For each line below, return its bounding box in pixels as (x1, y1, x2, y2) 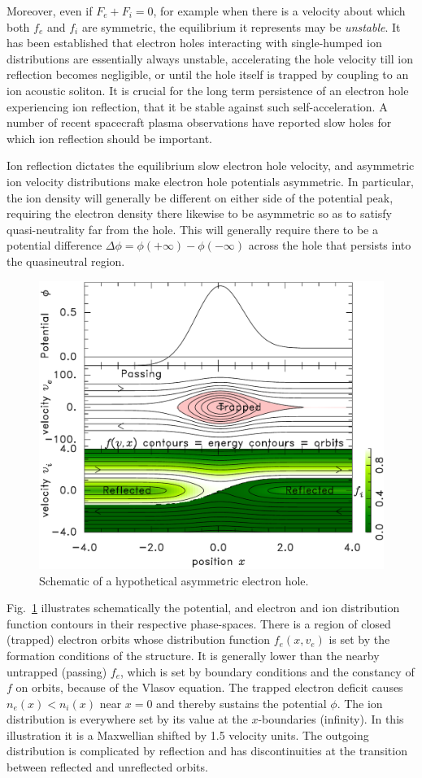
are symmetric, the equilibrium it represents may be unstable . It (81, 18, 401, 35)
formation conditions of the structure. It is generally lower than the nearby (7, 646, 380, 663)
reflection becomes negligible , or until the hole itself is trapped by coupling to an (7, 66, 409, 83)
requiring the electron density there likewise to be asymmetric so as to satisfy (7, 205, 392, 222)
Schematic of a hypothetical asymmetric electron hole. (39, 572, 309, 589)
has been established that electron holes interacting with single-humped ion (7, 34, 382, 51)
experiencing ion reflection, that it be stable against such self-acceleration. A (7, 98, 388, 115)
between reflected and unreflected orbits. (7, 758, 208, 776)
